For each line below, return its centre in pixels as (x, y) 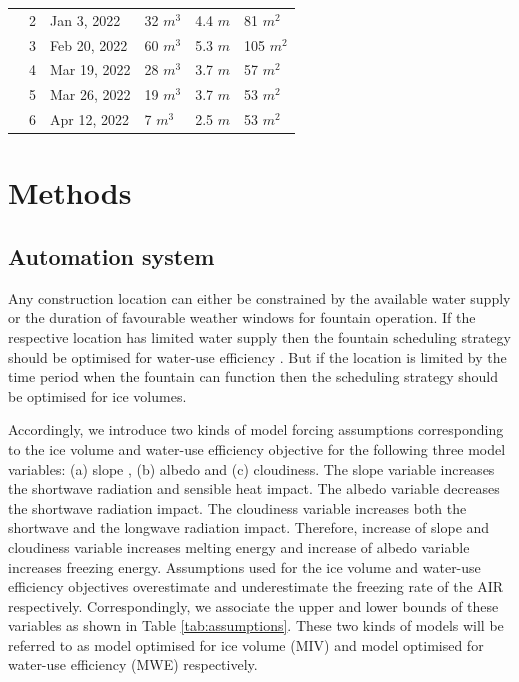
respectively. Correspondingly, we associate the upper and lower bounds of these (253, 605)
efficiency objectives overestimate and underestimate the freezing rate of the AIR (256, 586)
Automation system (111, 255)
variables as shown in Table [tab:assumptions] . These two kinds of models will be (256, 625)
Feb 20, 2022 (89, 44)
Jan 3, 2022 (85, 19)
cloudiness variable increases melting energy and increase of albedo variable (239, 546)
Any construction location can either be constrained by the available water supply (259, 297)
